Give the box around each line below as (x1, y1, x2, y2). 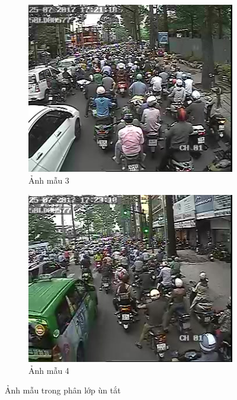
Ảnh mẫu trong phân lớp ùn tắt (5, 384, 121, 396)
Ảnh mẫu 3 (28, 174, 69, 187)
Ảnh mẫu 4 (28, 364, 69, 376)
